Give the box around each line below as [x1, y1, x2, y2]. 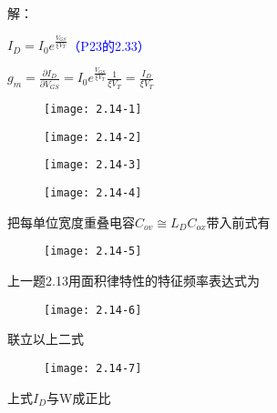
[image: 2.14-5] [44, 245, 142, 258]
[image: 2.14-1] [44, 103, 142, 116]
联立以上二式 [7, 329, 84, 348]
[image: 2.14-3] [44, 158, 142, 172]
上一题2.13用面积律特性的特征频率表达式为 [7, 271, 260, 289]
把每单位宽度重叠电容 [7, 212, 135, 231]
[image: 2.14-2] [44, 130, 142, 144]
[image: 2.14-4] [44, 186, 142, 200]
